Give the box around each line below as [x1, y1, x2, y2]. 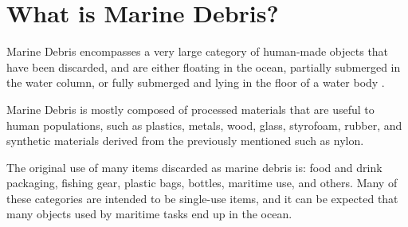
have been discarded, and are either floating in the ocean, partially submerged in [6, 58, 401, 75]
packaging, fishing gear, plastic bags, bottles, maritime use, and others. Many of [6, 174, 398, 191]
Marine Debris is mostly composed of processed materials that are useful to [6, 100, 375, 117]
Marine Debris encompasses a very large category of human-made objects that [6, 43, 389, 60]
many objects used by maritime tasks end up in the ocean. [6, 205, 292, 222]
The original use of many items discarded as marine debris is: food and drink [6, 159, 382, 175]
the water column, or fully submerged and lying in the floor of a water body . [6, 74, 385, 91]
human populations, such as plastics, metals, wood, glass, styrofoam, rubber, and [6, 116, 402, 133]
